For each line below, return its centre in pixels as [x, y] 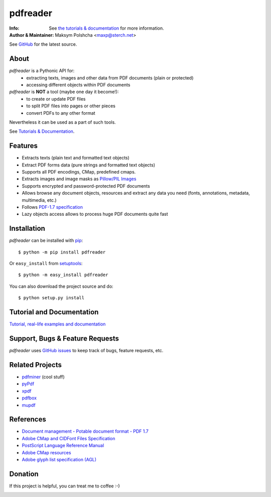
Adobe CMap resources [46, 452]
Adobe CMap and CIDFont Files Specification [69, 438]
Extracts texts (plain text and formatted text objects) [76, 158]
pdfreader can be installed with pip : [46, 240]
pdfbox [29, 398]
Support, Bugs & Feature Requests [64, 338]
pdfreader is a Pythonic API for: [42, 71]
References [28, 419]
